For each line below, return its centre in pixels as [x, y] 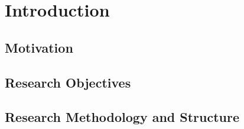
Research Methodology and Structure [122, 117]
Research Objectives [68, 82]
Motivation [39, 47]
